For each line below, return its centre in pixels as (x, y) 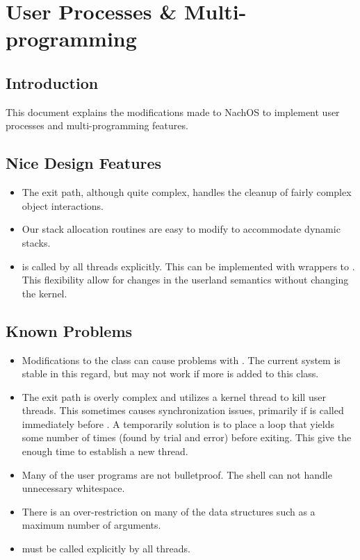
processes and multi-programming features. (97, 125)
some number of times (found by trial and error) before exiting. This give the (187, 437)
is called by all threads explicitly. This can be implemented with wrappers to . (188, 266)
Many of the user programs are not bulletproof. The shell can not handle (177, 474)
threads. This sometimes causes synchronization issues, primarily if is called (183, 410)
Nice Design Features (84, 163)
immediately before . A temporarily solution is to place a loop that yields (178, 423)
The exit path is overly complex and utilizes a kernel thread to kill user (174, 396)
